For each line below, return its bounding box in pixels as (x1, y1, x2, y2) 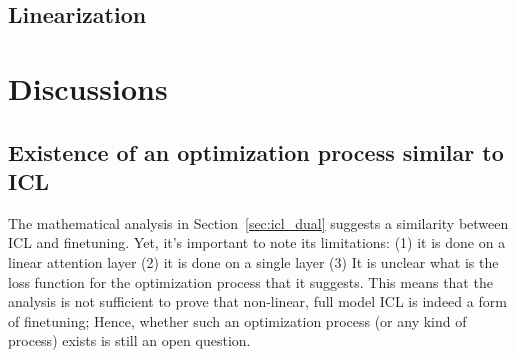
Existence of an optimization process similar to (8, 136, 504, 167)
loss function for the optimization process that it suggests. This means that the (8, 271, 493, 292)
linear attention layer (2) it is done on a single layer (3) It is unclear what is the (8, 251, 499, 272)
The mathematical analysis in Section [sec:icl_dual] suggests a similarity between (8, 212, 509, 233)
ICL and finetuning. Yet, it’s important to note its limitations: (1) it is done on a (8, 232, 506, 253)
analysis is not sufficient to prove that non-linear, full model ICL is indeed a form (8, 291, 507, 312)
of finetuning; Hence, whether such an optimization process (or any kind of (8, 310, 467, 331)
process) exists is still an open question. (8, 330, 251, 351)
